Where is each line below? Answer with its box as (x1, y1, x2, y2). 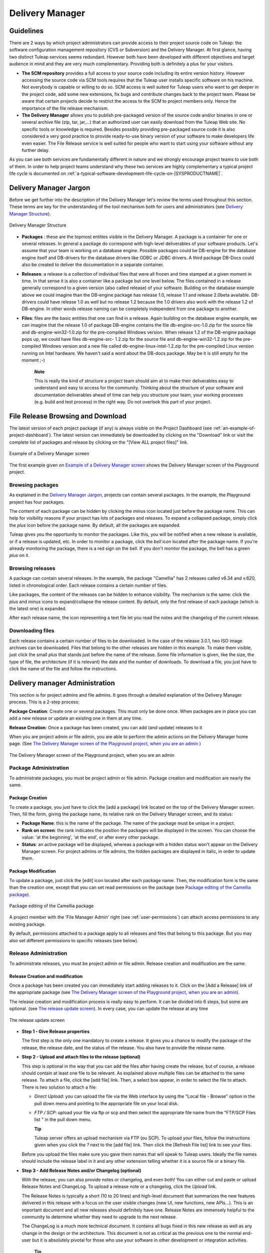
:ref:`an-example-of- (213, 425, 256, 431)
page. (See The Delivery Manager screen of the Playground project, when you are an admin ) (9, 741, 201, 747)
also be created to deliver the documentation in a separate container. (21, 262, 164, 268)
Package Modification (9, 868, 56, 874)
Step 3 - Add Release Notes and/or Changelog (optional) (21, 1167, 141, 1173)
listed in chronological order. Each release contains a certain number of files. (9, 582, 167, 588)
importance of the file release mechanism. (21, 105, 109, 111)
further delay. (21, 147, 50, 153)
